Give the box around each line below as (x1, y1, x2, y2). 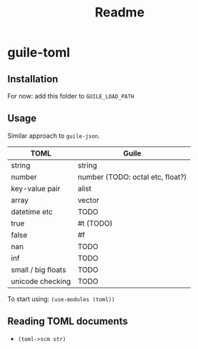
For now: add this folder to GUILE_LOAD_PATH (7, 92, 135, 100)
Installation (7, 73, 58, 85)
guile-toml (7, 44, 71, 61)
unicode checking (11, 276, 71, 286)
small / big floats (11, 265, 66, 275)
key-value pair (11, 183, 61, 193)
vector (77, 195, 100, 205)
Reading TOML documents (7, 315, 128, 328)
